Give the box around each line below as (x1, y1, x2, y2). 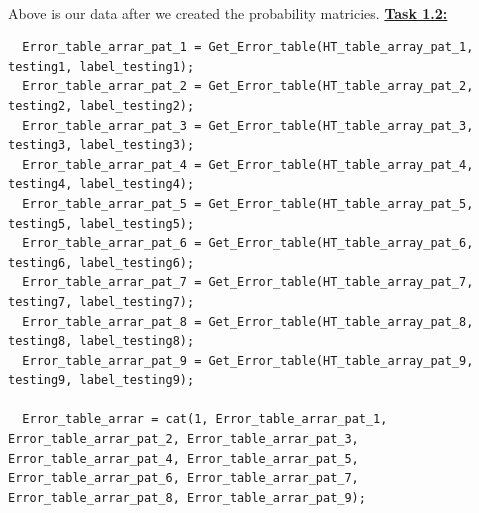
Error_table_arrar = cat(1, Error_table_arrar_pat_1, (22, 412, 388, 427)
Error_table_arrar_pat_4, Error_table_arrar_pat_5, (8, 451, 359, 466)
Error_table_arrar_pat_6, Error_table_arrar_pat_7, (8, 471, 359, 486)
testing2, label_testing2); (8, 98, 195, 113)
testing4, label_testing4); (8, 177, 195, 192)
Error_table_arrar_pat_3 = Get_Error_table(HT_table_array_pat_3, (22, 118, 474, 133)
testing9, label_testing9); (8, 373, 195, 388)
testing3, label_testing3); (8, 138, 195, 153)
